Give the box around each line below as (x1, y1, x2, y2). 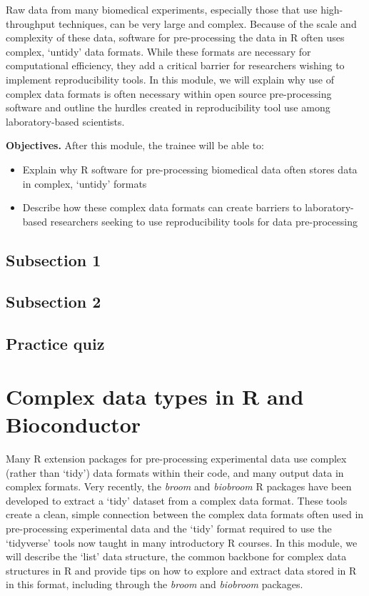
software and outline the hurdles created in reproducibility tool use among (6, 100, 330, 115)
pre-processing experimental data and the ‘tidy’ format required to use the (6, 520, 332, 535)
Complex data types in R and (6, 381, 304, 410)
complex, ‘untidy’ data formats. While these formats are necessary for (6, 44, 311, 59)
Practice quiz (6, 333, 105, 355)
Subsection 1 (6, 248, 101, 271)
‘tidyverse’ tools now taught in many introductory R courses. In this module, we (6, 535, 358, 550)
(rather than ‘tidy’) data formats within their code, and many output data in (6, 465, 344, 480)
